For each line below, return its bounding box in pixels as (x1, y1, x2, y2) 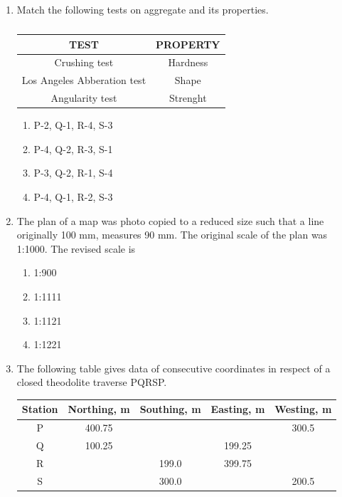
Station (21, 402, 58, 417)
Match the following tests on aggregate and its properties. (16, 2, 269, 16)
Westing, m (274, 402, 332, 417)
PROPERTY (156, 36, 220, 51)
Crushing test (54, 55, 114, 70)
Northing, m (68, 402, 130, 417)
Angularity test (50, 90, 117, 105)
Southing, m (139, 402, 201, 417)
